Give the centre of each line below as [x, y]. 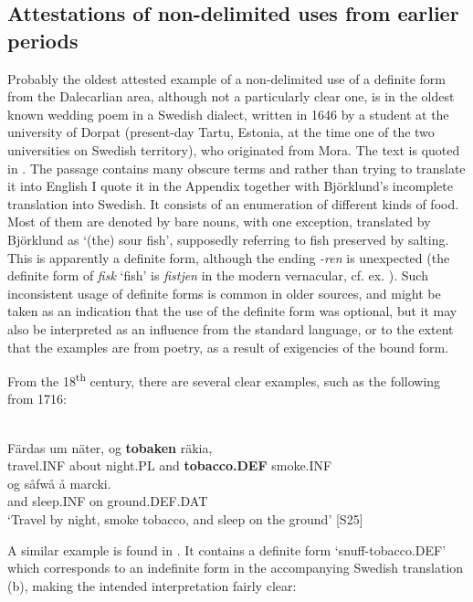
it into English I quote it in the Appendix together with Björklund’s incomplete [230, 186]
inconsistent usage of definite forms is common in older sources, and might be [224, 293]
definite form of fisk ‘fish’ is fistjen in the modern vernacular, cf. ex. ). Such [218, 275]
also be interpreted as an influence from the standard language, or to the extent [231, 328]
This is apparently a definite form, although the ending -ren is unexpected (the [229, 257]
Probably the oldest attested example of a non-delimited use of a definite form [227, 78]
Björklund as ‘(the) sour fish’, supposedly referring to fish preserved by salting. [228, 239]
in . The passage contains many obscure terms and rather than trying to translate [236, 168]
